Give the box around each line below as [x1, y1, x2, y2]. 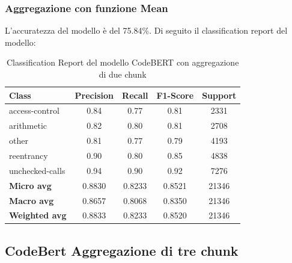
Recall [122, 88, 148, 101]
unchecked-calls [9, 164, 65, 176]
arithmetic [9, 119, 47, 132]
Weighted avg [9, 209, 67, 221]
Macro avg [9, 194, 54, 206]
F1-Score [156, 88, 194, 101]
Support [202, 88, 237, 101]
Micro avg [9, 179, 52, 191]
